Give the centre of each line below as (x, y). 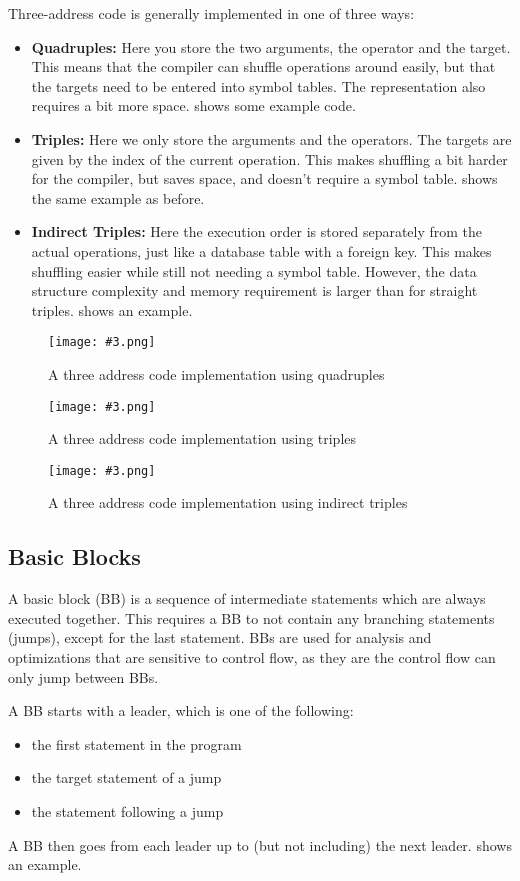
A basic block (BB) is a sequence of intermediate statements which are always (247, 598)
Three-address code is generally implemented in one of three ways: (211, 13)
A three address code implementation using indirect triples (228, 502)
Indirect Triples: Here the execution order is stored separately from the (257, 231)
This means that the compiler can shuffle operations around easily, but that (263, 66)
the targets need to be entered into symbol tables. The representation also (258, 85)
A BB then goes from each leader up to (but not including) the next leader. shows (260, 844)
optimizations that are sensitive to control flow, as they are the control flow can (252, 657)
